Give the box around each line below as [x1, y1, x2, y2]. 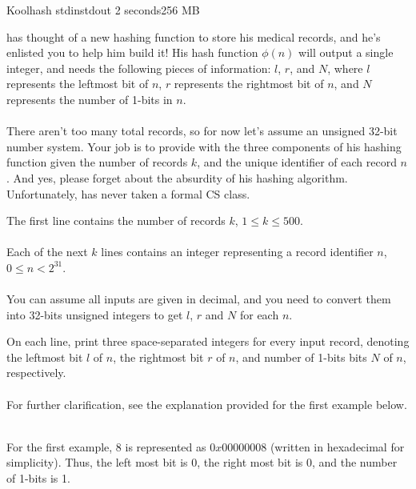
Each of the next [6, 243, 88, 260]
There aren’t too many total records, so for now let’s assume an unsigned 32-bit [6, 122, 398, 139]
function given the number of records [6, 154, 188, 170]
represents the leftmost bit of [6, 75, 149, 92]
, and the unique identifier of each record [197, 154, 397, 170]
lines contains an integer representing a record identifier [101, 243, 374, 260]
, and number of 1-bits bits [235, 348, 367, 365]
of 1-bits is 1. [6, 470, 70, 487]
